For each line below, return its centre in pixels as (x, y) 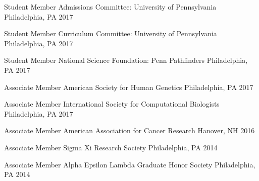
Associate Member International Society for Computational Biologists (112, 104)
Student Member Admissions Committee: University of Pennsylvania (110, 7)
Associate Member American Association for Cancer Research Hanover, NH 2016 (129, 130)
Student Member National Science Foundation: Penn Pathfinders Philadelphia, (126, 60)
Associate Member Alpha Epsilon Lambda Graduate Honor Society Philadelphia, (130, 164)
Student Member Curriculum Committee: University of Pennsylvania (111, 33)
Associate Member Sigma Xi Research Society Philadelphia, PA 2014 (111, 147)
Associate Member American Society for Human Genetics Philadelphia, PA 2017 (129, 87)
